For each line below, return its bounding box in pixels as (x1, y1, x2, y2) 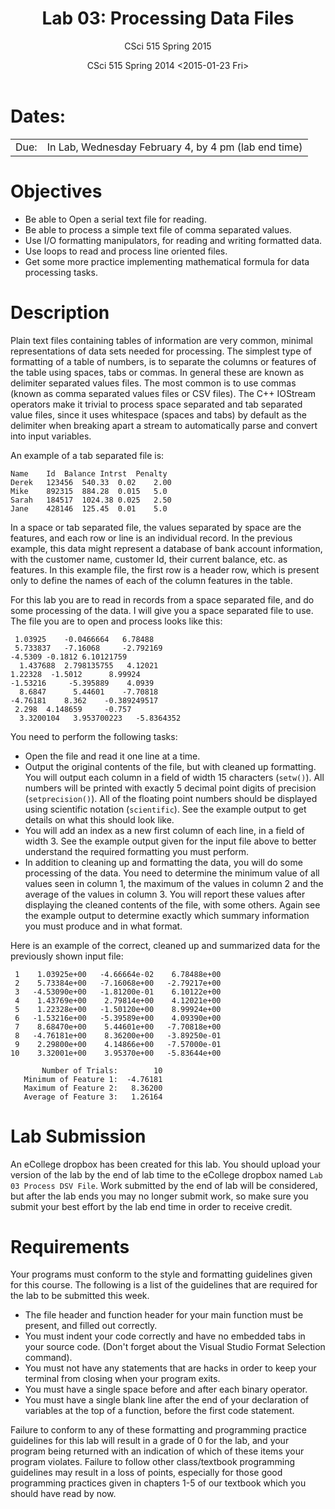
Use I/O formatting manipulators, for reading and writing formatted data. (24, 234, 323, 246)
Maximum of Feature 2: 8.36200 (23, 1083, 163, 1093)
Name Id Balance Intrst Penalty (10, 468, 168, 479)
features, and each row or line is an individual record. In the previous (10, 532, 293, 544)
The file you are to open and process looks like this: (10, 615, 223, 627)
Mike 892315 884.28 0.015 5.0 (10, 486, 168, 496)
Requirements (10, 1235, 130, 1258)
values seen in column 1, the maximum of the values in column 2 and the (24, 877, 324, 889)
